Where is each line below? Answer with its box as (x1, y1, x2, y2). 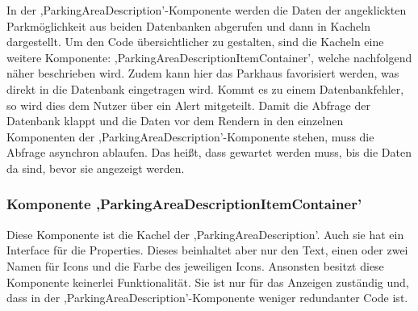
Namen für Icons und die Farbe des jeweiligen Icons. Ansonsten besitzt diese (6, 257, 384, 274)
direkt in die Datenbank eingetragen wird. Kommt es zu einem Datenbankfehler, (6, 80, 404, 97)
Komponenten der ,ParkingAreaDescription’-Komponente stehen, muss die (6, 128, 374, 145)
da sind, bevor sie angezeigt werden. (6, 159, 185, 176)
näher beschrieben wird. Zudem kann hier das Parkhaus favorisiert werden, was (6, 65, 399, 82)
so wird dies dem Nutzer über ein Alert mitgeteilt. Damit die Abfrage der (6, 96, 370, 113)
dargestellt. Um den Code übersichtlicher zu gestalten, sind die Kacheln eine (6, 33, 384, 50)
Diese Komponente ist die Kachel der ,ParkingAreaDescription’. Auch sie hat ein (6, 225, 404, 242)
